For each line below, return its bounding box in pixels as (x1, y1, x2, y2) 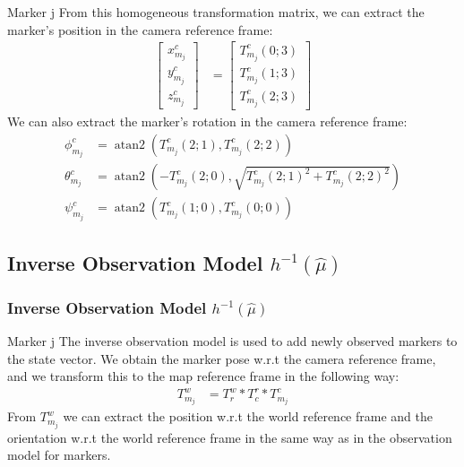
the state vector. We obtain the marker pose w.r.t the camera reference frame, (7, 349, 436, 368)
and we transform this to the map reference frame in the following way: (7, 367, 400, 385)
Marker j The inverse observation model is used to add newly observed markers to (7, 332, 458, 350)
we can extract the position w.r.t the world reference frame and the (63, 407, 433, 426)
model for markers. (7, 445, 111, 464)
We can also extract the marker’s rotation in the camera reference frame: (7, 112, 408, 131)
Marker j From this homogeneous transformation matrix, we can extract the (7, 3, 425, 21)
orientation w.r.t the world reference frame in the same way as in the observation (7, 428, 452, 446)
